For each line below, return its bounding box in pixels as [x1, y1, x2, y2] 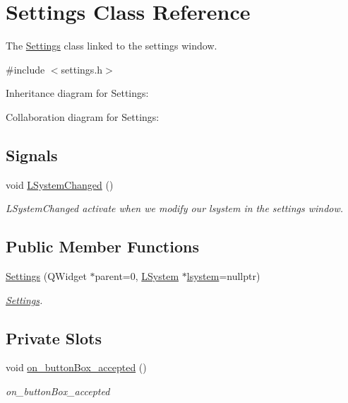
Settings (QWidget [6, 269, 87, 284]
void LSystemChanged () [6, 177, 114, 192]
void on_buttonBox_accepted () [6, 360, 147, 375]
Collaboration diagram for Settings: [6, 109, 160, 124]
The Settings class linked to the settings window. [6, 38, 217, 53]
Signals [6, 144, 58, 165]
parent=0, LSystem [95, 269, 179, 284]
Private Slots [6, 327, 102, 349]
